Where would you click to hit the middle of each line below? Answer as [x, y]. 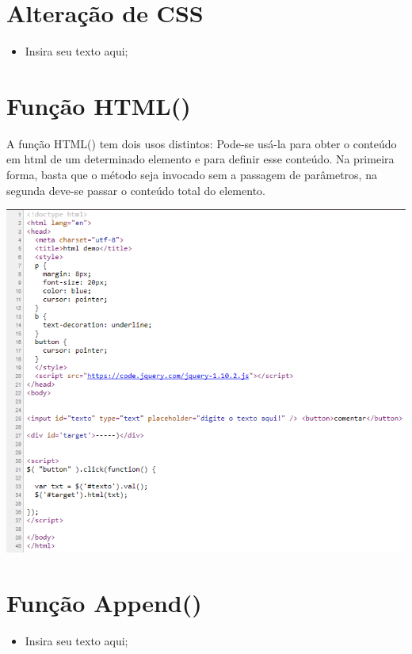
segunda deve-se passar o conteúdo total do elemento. [136, 190]
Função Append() [104, 602]
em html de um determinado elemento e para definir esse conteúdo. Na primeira [200, 159]
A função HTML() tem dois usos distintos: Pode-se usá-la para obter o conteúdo [202, 143]
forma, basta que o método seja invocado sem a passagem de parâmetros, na [192, 175]
